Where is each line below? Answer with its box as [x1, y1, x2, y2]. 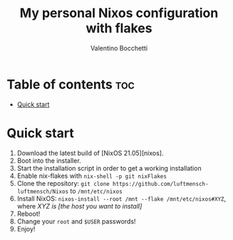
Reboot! [16, 209, 41, 218]
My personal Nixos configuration [19, 5, 219, 21]
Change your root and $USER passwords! [16, 216, 136, 226]
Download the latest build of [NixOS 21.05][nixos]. [16, 149, 164, 157]
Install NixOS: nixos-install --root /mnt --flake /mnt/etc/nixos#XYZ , [16, 194, 226, 203]
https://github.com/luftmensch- [112, 180, 209, 187]
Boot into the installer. [16, 156, 81, 165]
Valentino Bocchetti [90, 44, 147, 52]
